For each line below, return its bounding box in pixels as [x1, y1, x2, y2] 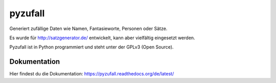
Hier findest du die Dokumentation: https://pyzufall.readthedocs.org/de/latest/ [9, 71, 174, 77]
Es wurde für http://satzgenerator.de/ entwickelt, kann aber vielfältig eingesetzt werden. [9, 35, 195, 41]
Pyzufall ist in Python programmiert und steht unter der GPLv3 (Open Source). [9, 44, 174, 50]
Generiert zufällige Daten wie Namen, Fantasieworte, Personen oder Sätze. [9, 25, 168, 32]
